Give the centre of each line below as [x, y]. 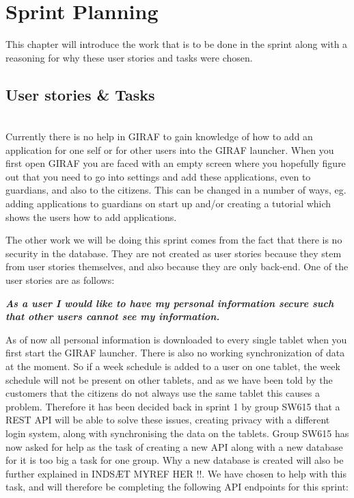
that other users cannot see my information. [113, 316]
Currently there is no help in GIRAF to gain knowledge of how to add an [159, 136]
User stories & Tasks [80, 94]
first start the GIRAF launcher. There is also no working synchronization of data [175, 353]
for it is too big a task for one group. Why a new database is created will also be [175, 460]
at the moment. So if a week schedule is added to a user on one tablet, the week [173, 366]
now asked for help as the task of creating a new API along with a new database [174, 446]
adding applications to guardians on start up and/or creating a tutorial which [168, 204]
